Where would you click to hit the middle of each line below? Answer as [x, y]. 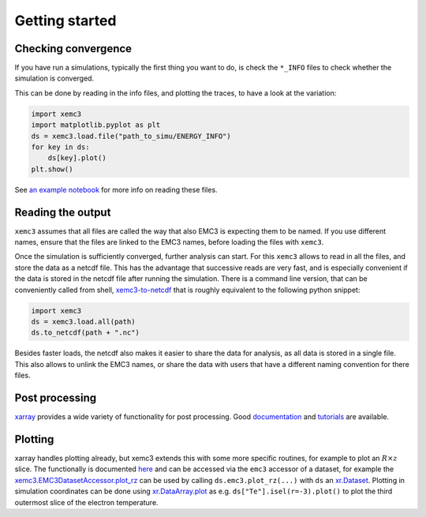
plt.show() [52, 169]
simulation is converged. [54, 78]
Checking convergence [73, 49]
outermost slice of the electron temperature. [86, 502]
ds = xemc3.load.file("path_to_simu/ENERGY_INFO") [131, 136]
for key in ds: [60, 147]
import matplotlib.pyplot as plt [96, 125]
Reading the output [63, 212]
